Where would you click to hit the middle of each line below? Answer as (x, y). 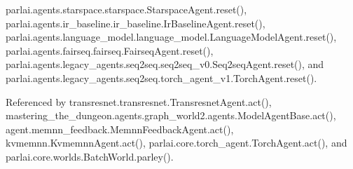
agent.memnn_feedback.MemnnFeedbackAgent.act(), (120, 129)
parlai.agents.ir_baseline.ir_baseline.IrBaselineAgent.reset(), (136, 23)
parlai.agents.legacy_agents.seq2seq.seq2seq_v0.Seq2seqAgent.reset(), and (165, 64)
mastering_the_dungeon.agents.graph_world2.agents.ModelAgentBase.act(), (171, 115)
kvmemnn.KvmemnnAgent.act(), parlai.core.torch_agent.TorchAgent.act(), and (176, 143)
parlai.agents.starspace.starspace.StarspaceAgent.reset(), (126, 9)
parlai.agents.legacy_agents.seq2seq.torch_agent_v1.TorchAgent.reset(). (161, 77)
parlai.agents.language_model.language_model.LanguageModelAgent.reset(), (171, 37)
